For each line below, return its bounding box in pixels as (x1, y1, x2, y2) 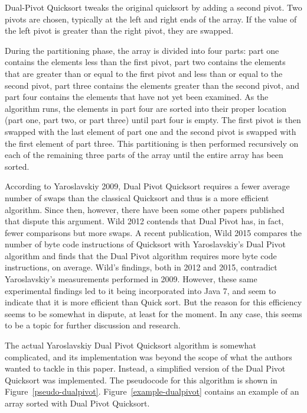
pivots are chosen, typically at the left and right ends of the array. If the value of (5, 12, 297, 25)
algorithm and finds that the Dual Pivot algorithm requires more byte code (5, 249, 277, 262)
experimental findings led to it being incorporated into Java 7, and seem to (5, 284, 276, 296)
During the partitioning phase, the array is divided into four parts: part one (5, 44, 279, 56)
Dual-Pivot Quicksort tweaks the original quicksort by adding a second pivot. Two (5, 1, 302, 13)
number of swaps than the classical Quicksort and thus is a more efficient (5, 191, 269, 204)
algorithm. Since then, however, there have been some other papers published (5, 203, 285, 215)
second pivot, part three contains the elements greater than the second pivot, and (5, 79, 299, 91)
